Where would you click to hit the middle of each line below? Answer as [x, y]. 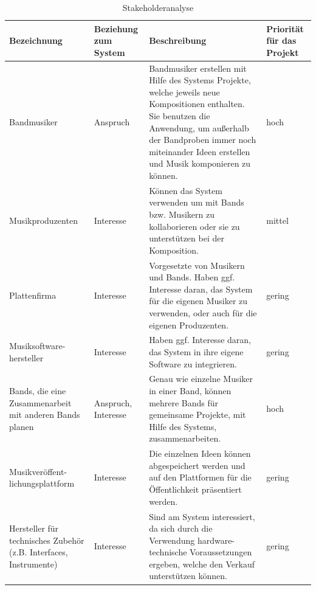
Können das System [186, 190]
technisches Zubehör [47, 540]
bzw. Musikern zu [182, 214]
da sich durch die [181, 528]
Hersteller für [34, 528]
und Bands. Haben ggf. [192, 277]
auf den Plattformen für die [200, 477]
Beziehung [116, 28]
